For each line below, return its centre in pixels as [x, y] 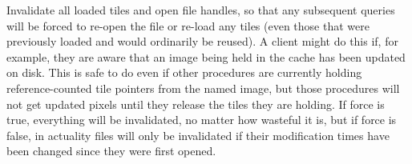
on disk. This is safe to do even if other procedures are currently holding [184, 72]
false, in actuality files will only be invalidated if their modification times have [198, 135]
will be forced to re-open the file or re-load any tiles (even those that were [188, 25]
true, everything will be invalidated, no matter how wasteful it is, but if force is [202, 120]
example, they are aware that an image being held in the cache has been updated [206, 56]
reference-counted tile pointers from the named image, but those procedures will [203, 88]
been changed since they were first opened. [111, 151]
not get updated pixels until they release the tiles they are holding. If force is [196, 104]
